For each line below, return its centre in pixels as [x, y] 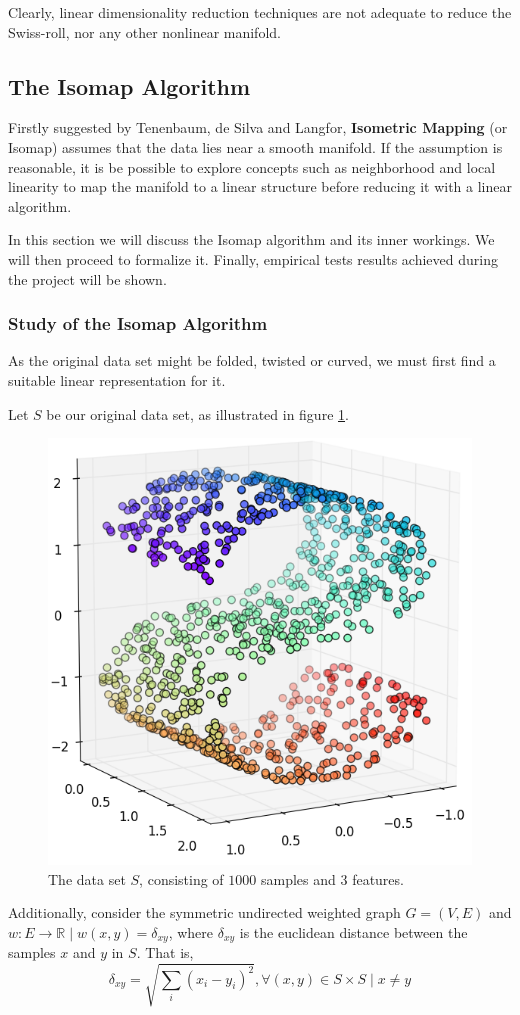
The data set [87, 878]
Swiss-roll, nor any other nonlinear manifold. [144, 31]
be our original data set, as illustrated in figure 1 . [197, 413]
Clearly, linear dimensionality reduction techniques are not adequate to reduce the [260, 12]
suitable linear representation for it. [117, 379]
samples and [298, 878]
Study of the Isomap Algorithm [138, 323]
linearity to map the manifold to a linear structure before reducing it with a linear [260, 186]
